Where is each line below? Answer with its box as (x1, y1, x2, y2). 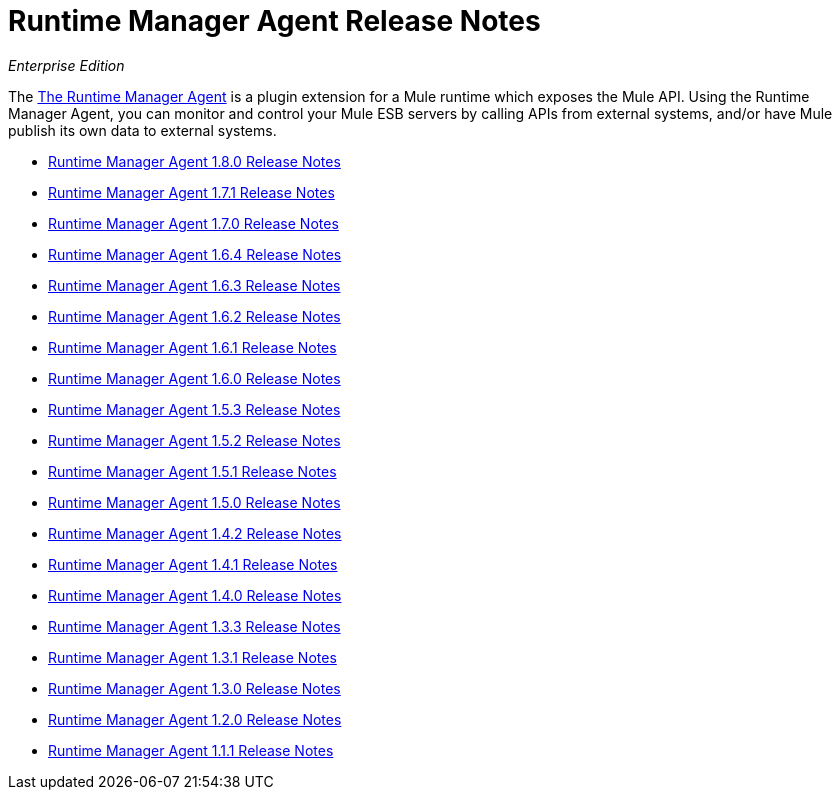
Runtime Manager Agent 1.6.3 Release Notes (48, 276, 341, 294)
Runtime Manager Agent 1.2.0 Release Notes (48, 710, 342, 728)
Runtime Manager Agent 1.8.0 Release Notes (48, 152, 341, 170)
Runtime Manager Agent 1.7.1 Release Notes (48, 183, 335, 201)
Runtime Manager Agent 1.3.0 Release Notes (48, 679, 341, 697)
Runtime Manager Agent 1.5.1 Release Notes (48, 462, 337, 480)
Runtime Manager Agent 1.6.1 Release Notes (48, 338, 337, 356)
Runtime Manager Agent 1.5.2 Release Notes (48, 431, 341, 449)
